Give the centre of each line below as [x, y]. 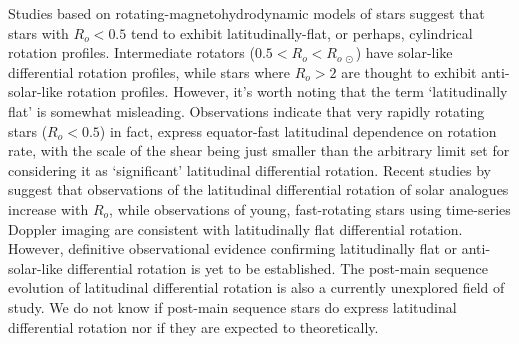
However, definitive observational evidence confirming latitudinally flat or [233, 248]
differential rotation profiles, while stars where [149, 71]
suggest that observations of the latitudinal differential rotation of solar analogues [258, 189]
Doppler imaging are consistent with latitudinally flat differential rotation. [235, 228]
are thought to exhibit [409, 71]
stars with [38, 32]
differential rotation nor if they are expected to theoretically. [193, 326]
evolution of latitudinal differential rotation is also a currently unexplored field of [256, 287]
